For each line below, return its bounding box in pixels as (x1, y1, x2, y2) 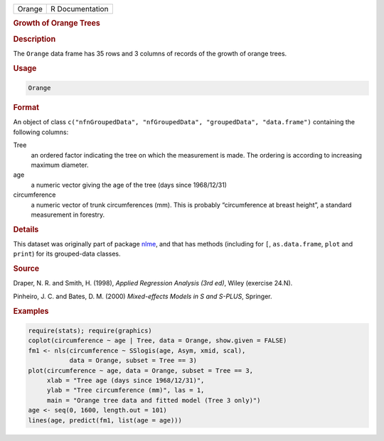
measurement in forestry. (31, 210, 105, 219)
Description (13, 34, 56, 44)
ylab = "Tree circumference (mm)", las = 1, (46, 386, 205, 394)
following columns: (13, 128, 69, 136)
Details (13, 224, 39, 234)
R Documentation (50, 4, 109, 13)
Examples (13, 306, 49, 316)
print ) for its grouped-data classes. (13, 249, 121, 258)
